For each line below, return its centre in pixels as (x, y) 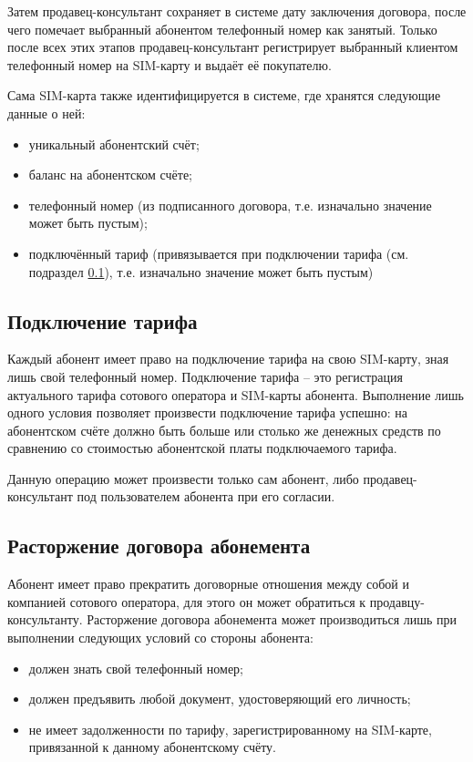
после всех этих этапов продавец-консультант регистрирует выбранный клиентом (233, 47)
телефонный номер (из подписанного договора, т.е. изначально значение (230, 205)
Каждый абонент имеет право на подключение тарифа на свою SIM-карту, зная (228, 359)
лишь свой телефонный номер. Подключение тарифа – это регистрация (205, 376)
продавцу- (397, 601)
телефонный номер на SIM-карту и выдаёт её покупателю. (170, 64)
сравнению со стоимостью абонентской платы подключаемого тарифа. (202, 448)
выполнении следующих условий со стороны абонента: (160, 638)
